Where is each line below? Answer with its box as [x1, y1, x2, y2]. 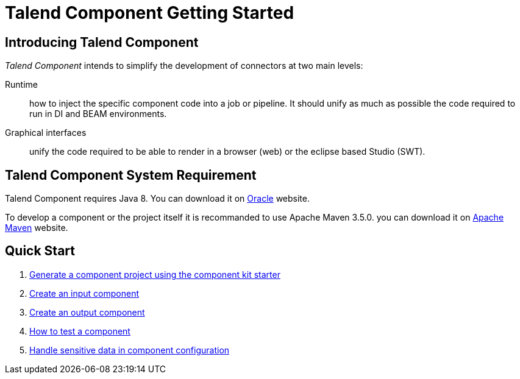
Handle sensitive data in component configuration [29, 344, 230, 355]
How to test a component [29, 325, 130, 336]
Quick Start [5, 243, 75, 259]
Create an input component [29, 288, 139, 299]
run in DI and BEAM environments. [29, 108, 167, 119]
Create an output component [29, 306, 145, 317]
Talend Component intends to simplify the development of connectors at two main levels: [5, 60, 363, 71]
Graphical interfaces [5, 127, 87, 138]
